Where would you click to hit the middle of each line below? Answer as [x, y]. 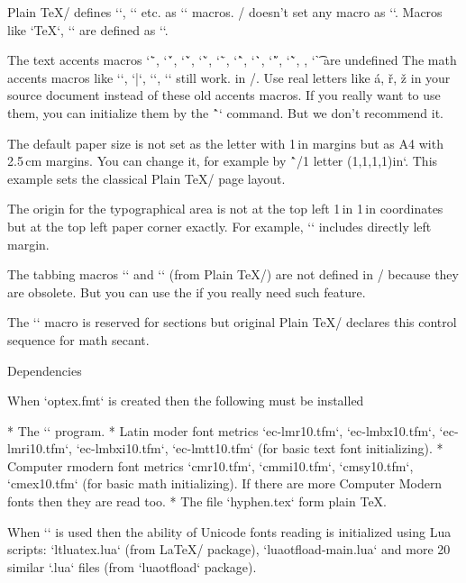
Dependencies [45, 370]
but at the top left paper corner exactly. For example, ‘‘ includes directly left [219, 226]
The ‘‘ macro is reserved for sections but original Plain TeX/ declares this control [232, 322]
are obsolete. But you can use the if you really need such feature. [187, 291]
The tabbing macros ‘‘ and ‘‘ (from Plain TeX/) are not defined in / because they [233, 274]
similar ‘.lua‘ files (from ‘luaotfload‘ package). [132, 566]
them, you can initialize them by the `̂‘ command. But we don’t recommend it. [225, 112]
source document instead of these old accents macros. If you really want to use [224, 95]
